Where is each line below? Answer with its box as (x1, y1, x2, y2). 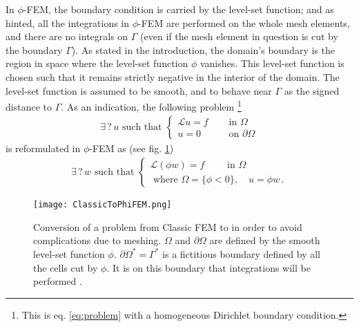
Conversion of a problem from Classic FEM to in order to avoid (33, 219, 302, 234)
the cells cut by (33, 260, 98, 274)
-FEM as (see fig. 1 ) (89, 141, 174, 156)
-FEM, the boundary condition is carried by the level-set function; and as (23, 2, 334, 16)
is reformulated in (6, 141, 81, 156)
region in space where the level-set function (6, 56, 188, 71)
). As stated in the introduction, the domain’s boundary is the (71, 42, 335, 57)
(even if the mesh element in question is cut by (140, 29, 338, 44)
